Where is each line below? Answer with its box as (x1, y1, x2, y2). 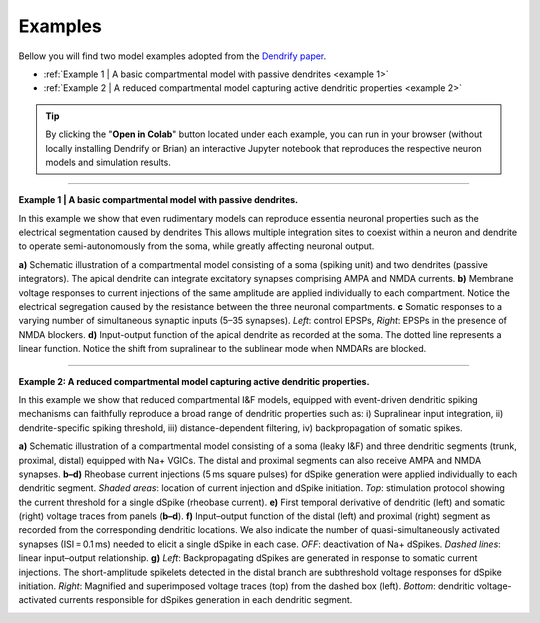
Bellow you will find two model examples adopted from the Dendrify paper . (18, 50, 327, 62)
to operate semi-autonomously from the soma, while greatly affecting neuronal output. (18, 240, 375, 252)
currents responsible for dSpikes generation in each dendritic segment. (58, 594, 353, 606)
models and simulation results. (45, 156, 172, 168)
